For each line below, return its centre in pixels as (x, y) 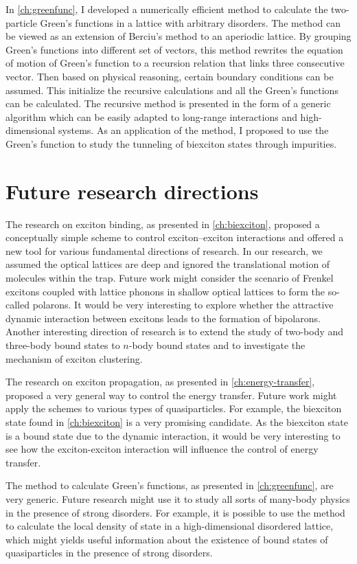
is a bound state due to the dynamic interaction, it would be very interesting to (173, 435)
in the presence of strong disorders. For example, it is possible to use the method (175, 512)
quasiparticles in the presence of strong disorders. (109, 553)
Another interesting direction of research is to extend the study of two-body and (175, 331)
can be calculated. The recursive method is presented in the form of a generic (168, 103)
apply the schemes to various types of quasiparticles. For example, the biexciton (174, 408)
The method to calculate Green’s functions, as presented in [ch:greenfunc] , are (170, 485)
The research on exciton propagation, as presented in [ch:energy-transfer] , (160, 382)
